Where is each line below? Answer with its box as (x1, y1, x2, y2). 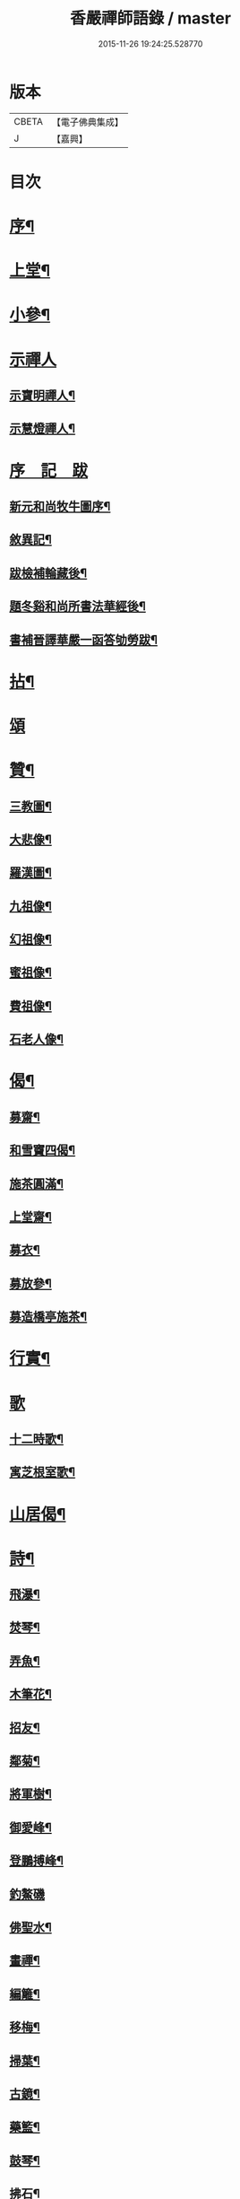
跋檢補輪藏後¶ (9, 565, 88, 580)
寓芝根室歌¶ (9, 1464, 76, 1480)
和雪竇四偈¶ (9, 1143, 76, 1158)
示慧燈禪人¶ (9, 421, 76, 436)
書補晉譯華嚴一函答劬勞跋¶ (9, 632, 159, 647)
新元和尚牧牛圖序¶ (9, 499, 111, 514)
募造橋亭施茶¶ (9, 1309, 88, 1324)
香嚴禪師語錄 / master (70, 8, 231, 29)
